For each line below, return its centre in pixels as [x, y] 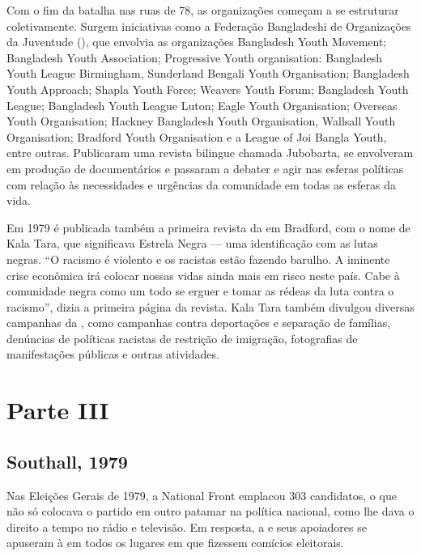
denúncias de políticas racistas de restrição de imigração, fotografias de [182, 338]
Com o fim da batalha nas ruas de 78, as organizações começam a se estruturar [203, 10]
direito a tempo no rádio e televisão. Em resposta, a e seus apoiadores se [187, 526]
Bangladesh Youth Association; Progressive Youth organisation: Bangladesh [195, 57]
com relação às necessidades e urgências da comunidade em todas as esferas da [201, 184]
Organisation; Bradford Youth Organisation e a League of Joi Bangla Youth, [197, 136]
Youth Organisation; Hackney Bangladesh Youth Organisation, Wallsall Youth [201, 121]
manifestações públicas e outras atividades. [113, 354]
